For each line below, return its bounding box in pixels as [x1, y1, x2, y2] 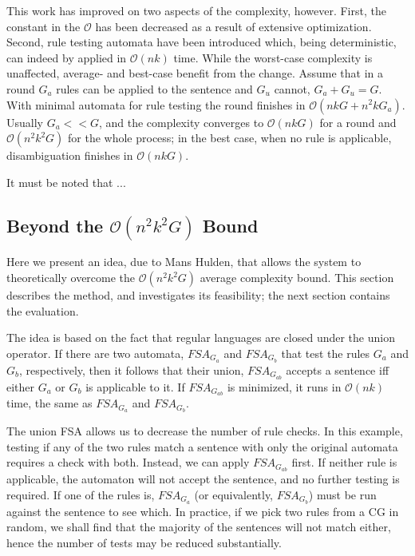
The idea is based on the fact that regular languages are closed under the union [6, 329, 395, 346]
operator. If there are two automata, [6, 344, 184, 361]
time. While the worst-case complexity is [173, 49, 373, 66]
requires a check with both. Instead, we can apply [6, 454, 250, 471]
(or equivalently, [194, 486, 274, 502]
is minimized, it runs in [227, 378, 342, 395]
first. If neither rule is [291, 454, 397, 471]
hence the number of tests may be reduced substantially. [6, 534, 282, 550]
